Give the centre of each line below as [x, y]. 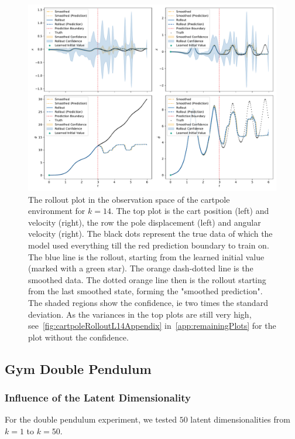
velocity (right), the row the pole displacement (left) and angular [145, 222]
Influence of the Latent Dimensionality [98, 398]
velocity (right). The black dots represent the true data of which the [150, 234]
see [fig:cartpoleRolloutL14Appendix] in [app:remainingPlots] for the [152, 326]
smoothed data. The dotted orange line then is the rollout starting [147, 279]
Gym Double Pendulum [78, 368]
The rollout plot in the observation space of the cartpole [129, 199]
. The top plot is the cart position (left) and [190, 211]
